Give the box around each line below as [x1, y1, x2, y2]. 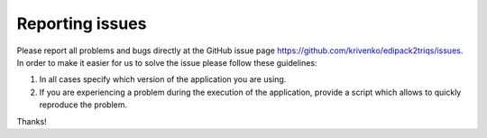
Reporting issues [16, 14, 147, 33]
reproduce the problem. [39, 99, 128, 110]
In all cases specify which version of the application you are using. [39, 74, 287, 85]
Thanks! [16, 115, 47, 126]
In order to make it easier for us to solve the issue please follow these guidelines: [16, 57, 317, 68]
